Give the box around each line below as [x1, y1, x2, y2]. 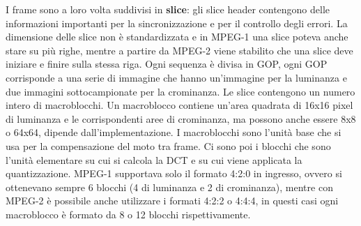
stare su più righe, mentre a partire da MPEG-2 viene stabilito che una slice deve [6, 43, 353, 57]
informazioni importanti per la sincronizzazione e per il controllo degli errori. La [6, 15, 348, 30]
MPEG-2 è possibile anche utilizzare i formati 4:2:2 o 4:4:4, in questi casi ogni [6, 193, 339, 208]
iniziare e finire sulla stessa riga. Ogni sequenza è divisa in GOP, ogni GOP [6, 56, 328, 71]
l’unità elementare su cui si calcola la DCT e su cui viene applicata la [6, 152, 302, 167]
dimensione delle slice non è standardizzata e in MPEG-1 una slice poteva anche [6, 29, 348, 44]
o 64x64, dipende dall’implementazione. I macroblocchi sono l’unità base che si [6, 125, 341, 140]
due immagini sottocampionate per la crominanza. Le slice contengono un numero [6, 84, 355, 98]
